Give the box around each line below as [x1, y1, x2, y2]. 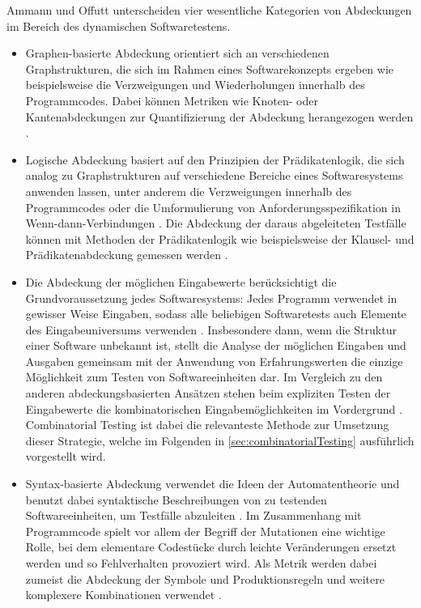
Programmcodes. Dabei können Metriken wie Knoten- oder [25, 91, 318, 108]
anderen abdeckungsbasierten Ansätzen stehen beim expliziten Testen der [25, 385, 391, 402]
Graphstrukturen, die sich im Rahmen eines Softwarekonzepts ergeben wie [25, 60, 394, 77]
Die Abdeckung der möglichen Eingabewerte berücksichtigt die [25, 273, 337, 290]
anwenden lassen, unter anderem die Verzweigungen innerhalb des [25, 182, 352, 199]
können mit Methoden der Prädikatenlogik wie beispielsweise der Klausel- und [25, 230, 415, 247]
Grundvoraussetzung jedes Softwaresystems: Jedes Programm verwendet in [25, 289, 398, 306]
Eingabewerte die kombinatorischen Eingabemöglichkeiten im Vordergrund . [25, 400, 402, 417]
